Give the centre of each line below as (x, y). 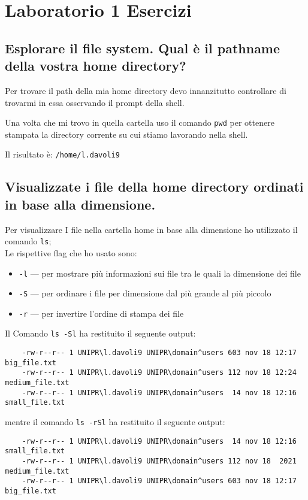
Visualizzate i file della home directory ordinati (154, 187)
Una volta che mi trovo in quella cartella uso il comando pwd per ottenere (140, 122)
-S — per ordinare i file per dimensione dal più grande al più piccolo (145, 293)
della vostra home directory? (96, 66)
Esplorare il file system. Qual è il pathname (143, 48)
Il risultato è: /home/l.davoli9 (62, 154)
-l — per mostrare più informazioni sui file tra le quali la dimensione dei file (160, 273)
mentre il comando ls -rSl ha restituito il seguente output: (115, 422)
